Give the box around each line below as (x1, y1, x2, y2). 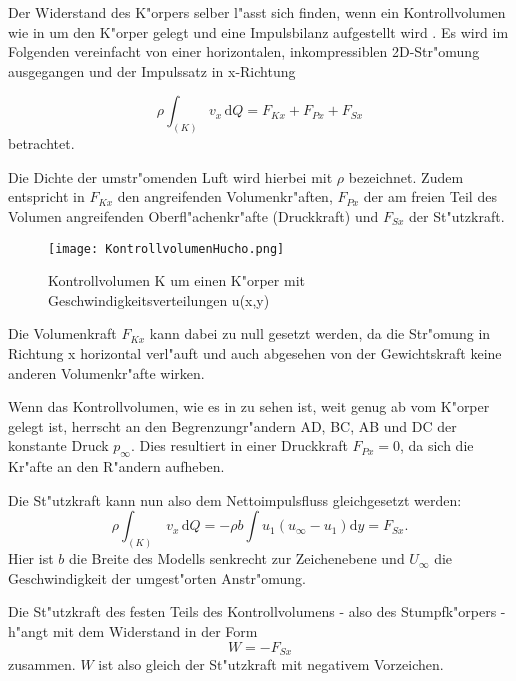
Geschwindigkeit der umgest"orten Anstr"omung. (8, 567, 306, 588)
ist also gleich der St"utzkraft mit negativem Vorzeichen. (98, 654, 444, 675)
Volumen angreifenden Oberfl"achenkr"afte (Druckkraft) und (8, 206, 379, 227)
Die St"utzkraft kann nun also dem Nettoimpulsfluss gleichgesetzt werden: (8, 489, 462, 510)
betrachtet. (8, 133, 75, 154)
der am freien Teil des (363, 186, 497, 207)
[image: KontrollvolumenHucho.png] (48, 241, 285, 256)
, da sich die (399, 435, 474, 456)
